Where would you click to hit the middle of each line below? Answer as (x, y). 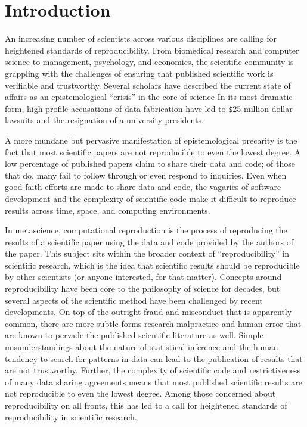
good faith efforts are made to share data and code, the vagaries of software (143, 187)
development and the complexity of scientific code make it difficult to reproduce (151, 198)
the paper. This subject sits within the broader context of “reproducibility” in (147, 253)
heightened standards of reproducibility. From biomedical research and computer (152, 50)
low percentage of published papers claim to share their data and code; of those (150, 163)
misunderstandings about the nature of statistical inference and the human (142, 347)
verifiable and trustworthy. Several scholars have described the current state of (148, 85)
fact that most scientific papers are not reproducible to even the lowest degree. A (153, 152)
